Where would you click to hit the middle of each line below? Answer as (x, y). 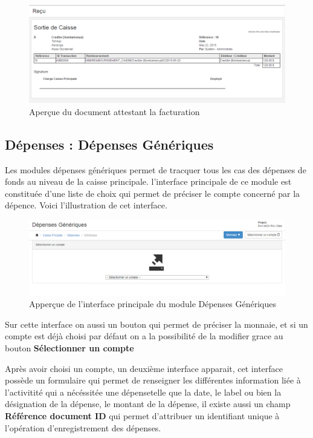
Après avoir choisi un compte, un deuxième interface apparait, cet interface (144, 368)
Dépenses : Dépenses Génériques (109, 144)
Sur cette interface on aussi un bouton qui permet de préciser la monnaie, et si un (156, 324)
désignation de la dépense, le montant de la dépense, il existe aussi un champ (148, 404)
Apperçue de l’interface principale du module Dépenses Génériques (153, 304)
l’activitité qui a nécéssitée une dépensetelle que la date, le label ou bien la (143, 392)
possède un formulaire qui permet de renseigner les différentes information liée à (153, 380)
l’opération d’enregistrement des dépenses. (83, 427)
